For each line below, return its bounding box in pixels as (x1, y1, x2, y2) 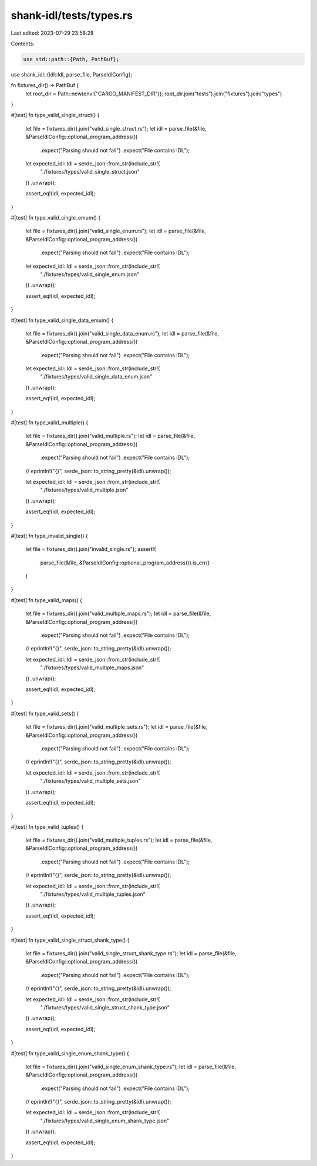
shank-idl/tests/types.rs (11, 9, 133, 22)
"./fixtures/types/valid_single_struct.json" (40, 168, 140, 175)
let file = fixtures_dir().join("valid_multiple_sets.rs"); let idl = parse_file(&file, (25, 723, 208, 730)
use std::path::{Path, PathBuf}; (23, 56, 120, 62)
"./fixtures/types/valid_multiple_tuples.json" (40, 891, 146, 898)
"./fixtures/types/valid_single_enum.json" (40, 271, 140, 278)
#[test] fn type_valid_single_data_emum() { (11, 317, 114, 324)
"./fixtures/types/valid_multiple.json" (40, 486, 129, 494)
